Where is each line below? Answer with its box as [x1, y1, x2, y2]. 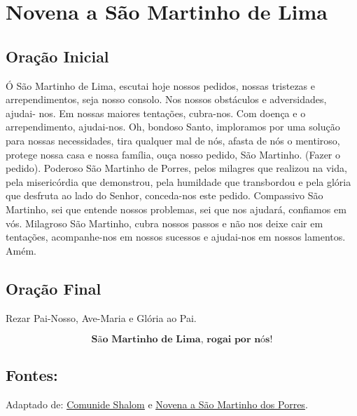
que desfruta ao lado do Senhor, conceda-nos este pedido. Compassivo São [6, 188, 323, 203]
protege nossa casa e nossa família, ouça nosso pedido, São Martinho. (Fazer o [6, 147, 341, 161]
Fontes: [6, 364, 58, 386]
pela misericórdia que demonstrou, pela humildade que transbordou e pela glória [6, 174, 351, 189]
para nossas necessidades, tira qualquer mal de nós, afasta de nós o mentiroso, [6, 133, 340, 147]
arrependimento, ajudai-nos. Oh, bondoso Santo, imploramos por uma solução [6, 119, 340, 134]
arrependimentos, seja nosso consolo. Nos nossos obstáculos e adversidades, [6, 92, 327, 107]
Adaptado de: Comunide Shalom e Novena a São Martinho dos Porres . [6, 397, 308, 412]
